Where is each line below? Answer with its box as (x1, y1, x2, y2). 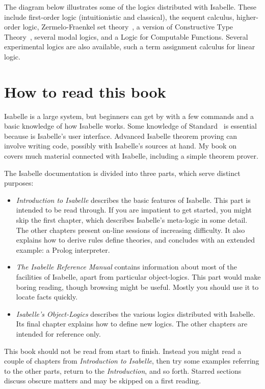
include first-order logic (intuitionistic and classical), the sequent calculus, (4, 11, 234, 22)
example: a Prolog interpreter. (16, 244, 110, 255)
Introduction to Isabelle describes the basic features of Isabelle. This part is (16, 194, 251, 205)
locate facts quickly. (16, 291, 78, 302)
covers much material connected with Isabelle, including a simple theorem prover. (4, 151, 258, 161)
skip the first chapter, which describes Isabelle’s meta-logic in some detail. (16, 215, 248, 225)
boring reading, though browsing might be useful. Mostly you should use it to (16, 281, 259, 292)
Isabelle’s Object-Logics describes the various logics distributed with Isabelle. (16, 308, 255, 319)
